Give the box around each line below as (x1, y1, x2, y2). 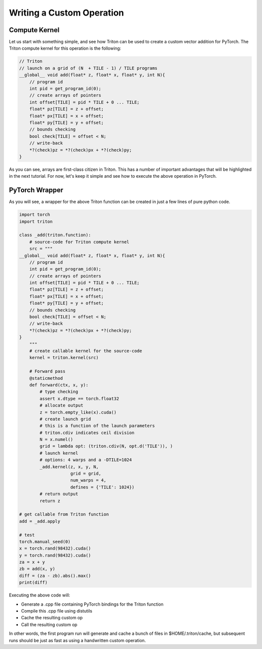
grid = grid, (70, 471, 101, 477)
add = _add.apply (19, 519, 61, 524)
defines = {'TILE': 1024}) (70, 484, 134, 490)
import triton (19, 219, 53, 224)
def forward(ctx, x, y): (29, 382, 89, 388)
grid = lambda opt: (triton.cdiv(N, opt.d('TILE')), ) (39, 444, 173, 449)
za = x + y (19, 559, 45, 565)
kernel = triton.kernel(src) (29, 355, 99, 360)
